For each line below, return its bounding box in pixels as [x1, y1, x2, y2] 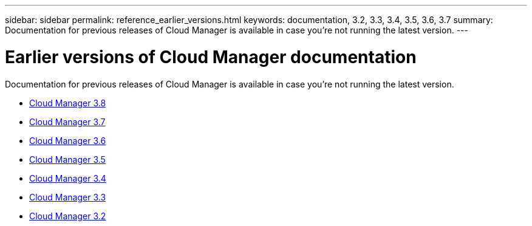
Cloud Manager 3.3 [29, 191, 106, 202]
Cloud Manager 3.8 [29, 97, 106, 108]
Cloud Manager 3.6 [29, 135, 106, 146]
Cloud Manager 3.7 [29, 116, 106, 127]
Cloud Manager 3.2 [29, 210, 106, 221]
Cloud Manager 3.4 [29, 173, 106, 183]
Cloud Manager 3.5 [29, 154, 106, 165]
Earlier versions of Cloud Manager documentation [5, 46, 417, 67]
